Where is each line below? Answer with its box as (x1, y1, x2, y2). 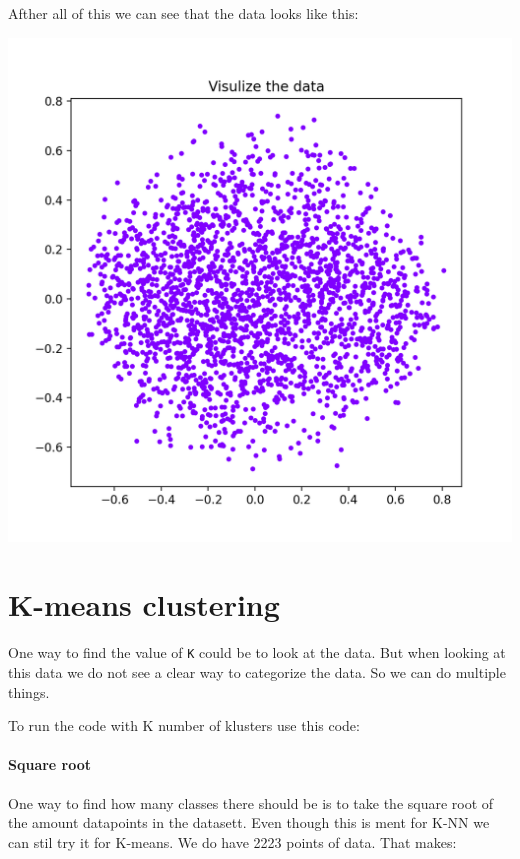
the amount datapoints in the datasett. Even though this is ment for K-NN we (8, 812, 490, 833)
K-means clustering (8, 584, 280, 625)
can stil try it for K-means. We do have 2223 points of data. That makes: (8, 831, 457, 852)
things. (8, 681, 50, 702)
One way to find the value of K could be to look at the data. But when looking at (8, 642, 506, 663)
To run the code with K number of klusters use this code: (8, 715, 360, 736)
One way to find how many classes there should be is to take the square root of (8, 792, 494, 813)
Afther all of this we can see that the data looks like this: (8, 3, 359, 23)
